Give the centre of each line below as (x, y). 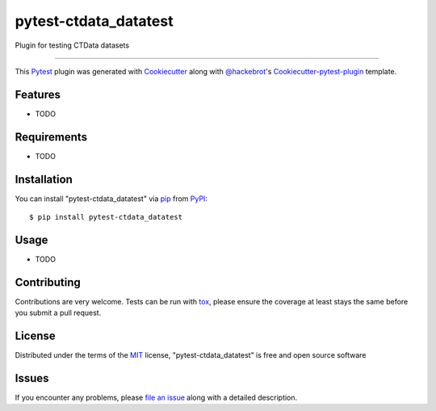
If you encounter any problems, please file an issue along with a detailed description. (156, 398)
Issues (32, 378)
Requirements (51, 137)
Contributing (48, 282)
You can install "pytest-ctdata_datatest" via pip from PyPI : (111, 199)
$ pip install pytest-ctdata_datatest (106, 217)
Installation (44, 179)
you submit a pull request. (58, 313)
